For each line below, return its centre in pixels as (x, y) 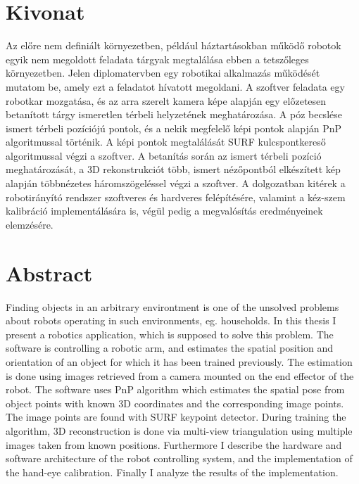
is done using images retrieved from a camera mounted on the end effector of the (180, 375)
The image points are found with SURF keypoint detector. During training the (176, 417)
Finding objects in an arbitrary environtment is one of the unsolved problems (172, 306)
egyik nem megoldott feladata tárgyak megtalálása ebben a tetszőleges (157, 59)
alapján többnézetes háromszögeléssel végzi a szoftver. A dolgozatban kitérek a (176, 183)
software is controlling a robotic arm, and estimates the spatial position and (169, 348)
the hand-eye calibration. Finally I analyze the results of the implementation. (172, 472)
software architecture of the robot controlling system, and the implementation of (179, 458)
